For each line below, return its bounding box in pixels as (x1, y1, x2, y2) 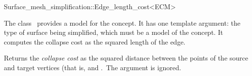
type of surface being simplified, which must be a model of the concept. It (4, 27, 223, 37)
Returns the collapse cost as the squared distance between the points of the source (4, 53, 248, 63)
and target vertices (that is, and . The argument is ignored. (4, 62, 181, 72)
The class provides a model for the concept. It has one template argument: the (4, 17, 241, 28)
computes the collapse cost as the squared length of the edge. (4, 36, 186, 46)
